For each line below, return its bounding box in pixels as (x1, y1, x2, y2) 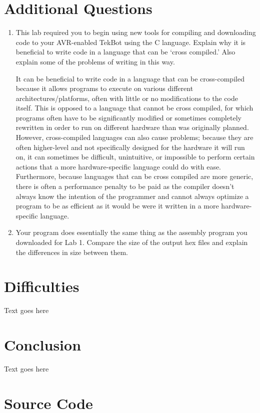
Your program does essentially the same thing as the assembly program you (15, 227, 247, 237)
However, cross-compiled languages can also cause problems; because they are (15, 132, 253, 142)
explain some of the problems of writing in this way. (15, 56, 175, 66)
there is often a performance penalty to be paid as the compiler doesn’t (15, 181, 234, 191)
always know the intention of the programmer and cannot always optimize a (15, 190, 249, 201)
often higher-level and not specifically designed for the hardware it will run (15, 141, 245, 152)
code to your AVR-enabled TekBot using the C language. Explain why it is (15, 36, 246, 47)
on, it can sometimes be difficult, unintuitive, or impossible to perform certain (15, 151, 255, 162)
